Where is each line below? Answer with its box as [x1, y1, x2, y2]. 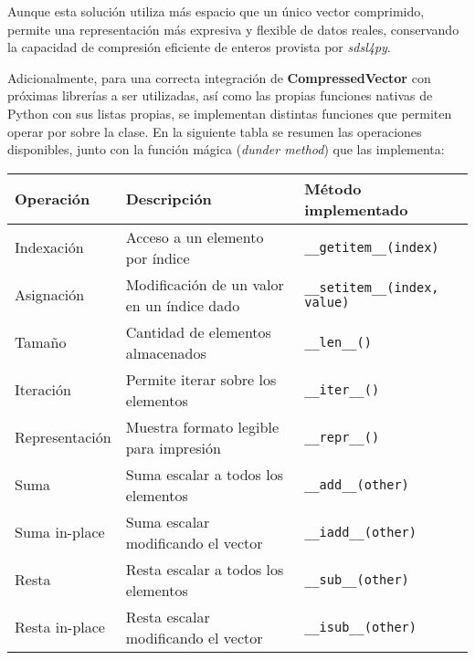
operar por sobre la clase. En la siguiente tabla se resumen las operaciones [7, 121, 422, 141]
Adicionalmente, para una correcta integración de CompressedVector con [7, 68, 431, 87]
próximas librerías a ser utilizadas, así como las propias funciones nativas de [7, 86, 433, 105]
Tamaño [15, 331, 67, 353]
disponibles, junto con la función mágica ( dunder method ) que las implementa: [7, 140, 445, 159]
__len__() [304, 334, 372, 350]
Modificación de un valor [125, 273, 284, 295]
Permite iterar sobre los [125, 368, 277, 390]
